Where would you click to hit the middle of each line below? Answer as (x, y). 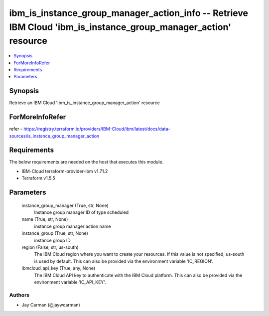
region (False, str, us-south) (50, 247)
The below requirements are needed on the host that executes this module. (86, 162)
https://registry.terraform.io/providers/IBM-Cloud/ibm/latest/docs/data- (97, 129)
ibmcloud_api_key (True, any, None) (59, 268)
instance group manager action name (72, 226)
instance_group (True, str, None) (55, 233)
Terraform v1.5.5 (39, 178)
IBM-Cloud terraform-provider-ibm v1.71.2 (65, 171)
